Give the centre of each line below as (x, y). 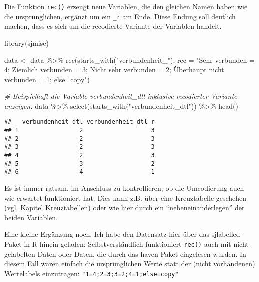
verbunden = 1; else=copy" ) (47, 79)
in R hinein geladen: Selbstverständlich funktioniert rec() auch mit (127, 244)
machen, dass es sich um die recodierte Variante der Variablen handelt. (113, 26)
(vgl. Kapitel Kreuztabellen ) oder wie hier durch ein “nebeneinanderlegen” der (124, 208)
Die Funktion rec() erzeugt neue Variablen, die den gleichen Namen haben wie (126, 6)
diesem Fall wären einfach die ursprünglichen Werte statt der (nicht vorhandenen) (130, 264)
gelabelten (20, 254)
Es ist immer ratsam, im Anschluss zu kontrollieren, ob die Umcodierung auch (124, 188)
